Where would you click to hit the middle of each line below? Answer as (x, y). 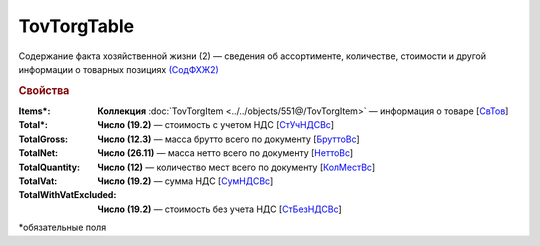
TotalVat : (38, 181)
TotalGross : (43, 139)
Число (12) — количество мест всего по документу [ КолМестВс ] (236, 167)
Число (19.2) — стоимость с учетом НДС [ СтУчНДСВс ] (216, 125)
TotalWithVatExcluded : (67, 195)
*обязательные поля (62, 227)
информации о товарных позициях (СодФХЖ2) (118, 69)
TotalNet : (38, 153)
